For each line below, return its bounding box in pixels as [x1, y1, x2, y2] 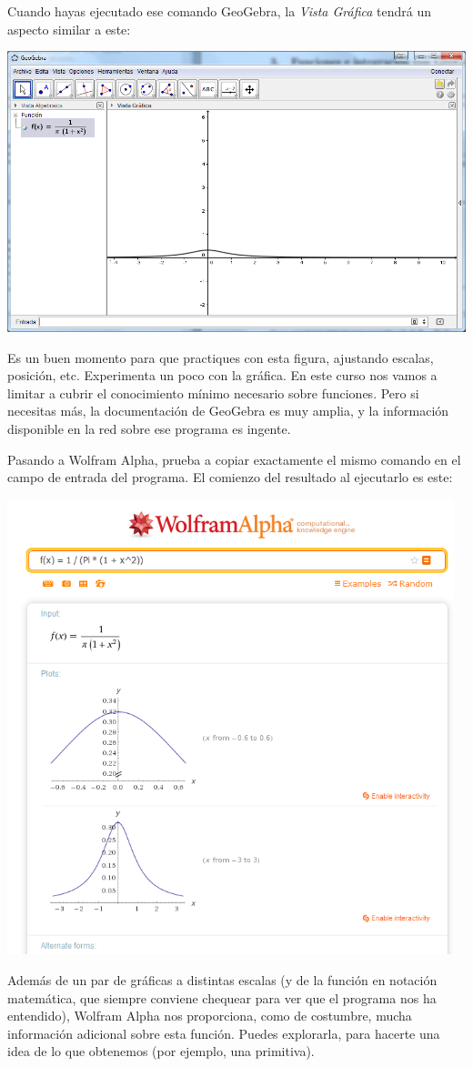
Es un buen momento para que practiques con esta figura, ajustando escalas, [7, 347, 434, 367]
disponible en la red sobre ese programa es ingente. [7, 419, 291, 438]
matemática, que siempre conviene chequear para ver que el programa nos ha [7, 988, 437, 1007]
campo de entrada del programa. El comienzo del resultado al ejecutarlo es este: [7, 468, 453, 487]
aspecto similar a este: [7, 19, 131, 38]
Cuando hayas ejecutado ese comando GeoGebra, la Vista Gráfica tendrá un [7, 2, 432, 20]
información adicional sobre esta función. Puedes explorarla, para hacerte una [7, 1023, 440, 1042]
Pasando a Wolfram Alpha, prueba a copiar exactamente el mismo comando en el [7, 449, 461, 468]
